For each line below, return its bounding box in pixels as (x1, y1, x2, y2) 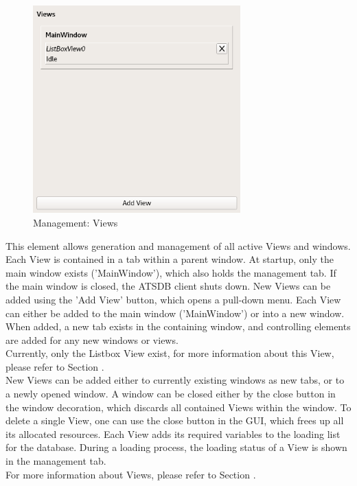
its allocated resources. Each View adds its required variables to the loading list (5, 426, 341, 441)
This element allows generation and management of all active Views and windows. (5, 238, 351, 253)
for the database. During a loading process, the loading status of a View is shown (5, 440, 347, 454)
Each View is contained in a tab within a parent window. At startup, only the (5, 252, 334, 266)
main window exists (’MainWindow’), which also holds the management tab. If (5, 265, 336, 279)
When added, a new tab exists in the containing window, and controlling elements (5, 319, 351, 334)
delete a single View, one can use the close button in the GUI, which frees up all (5, 413, 344, 428)
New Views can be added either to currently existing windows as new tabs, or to (5, 373, 345, 387)
